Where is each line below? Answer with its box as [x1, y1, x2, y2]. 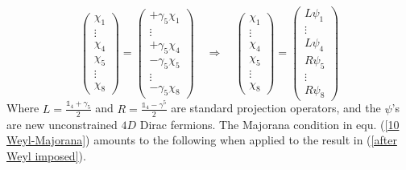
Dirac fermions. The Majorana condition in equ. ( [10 [139, 115, 400, 132]
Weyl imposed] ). [6, 147, 86, 164]
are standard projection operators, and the [171, 99, 381, 116]
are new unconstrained [6, 115, 118, 132]
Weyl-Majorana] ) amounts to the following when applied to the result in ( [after [6, 132, 397, 148]
